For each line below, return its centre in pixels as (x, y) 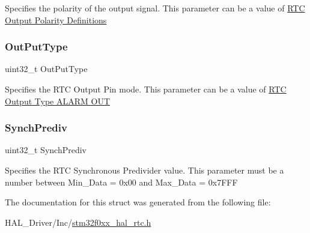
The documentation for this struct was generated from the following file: (138, 202)
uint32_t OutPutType (46, 69)
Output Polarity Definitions (56, 20)
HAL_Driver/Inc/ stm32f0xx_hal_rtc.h (78, 222)
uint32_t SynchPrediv (46, 150)
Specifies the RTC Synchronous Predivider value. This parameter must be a (144, 170)
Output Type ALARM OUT (58, 101)
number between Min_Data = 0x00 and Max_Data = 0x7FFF (121, 182)
